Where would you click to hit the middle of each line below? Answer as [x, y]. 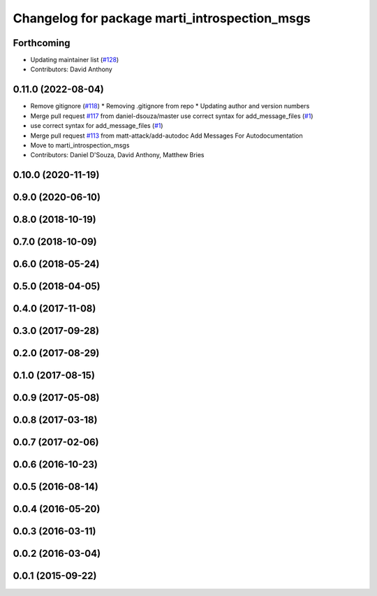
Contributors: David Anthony [72, 69]
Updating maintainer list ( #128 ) [75, 60]
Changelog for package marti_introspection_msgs [162, 18]
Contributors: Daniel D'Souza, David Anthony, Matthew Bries [117, 155]
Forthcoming [42, 43]
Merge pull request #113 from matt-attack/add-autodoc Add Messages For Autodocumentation [167, 136]
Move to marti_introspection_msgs [80, 145]
